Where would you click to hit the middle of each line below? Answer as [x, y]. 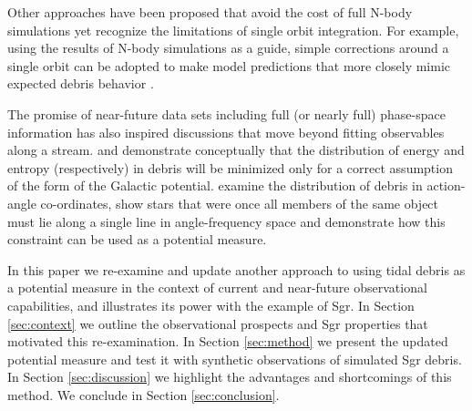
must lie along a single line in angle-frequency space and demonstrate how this [226, 221]
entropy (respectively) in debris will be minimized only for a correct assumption [230, 167]
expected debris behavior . [81, 83]
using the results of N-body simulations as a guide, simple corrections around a [228, 48]
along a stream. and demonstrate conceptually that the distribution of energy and [236, 150]
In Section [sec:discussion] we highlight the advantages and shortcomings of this [230, 377]
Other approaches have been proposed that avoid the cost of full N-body [210, 12]
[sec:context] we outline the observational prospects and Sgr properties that [218, 323]
